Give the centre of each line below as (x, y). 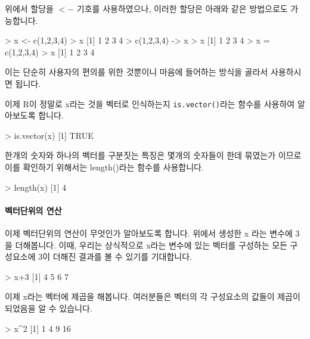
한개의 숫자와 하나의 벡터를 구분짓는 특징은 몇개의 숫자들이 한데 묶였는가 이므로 (153, 155)
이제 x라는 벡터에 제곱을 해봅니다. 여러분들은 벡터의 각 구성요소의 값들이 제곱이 (153, 296)
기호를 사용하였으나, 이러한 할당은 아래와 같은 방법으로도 (182, 8)
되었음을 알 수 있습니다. (49, 308)
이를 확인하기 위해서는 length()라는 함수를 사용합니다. (104, 167)
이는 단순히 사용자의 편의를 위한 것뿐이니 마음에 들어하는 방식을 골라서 (137, 72)
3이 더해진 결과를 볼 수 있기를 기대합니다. (115, 256)
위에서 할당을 (29, 8)
